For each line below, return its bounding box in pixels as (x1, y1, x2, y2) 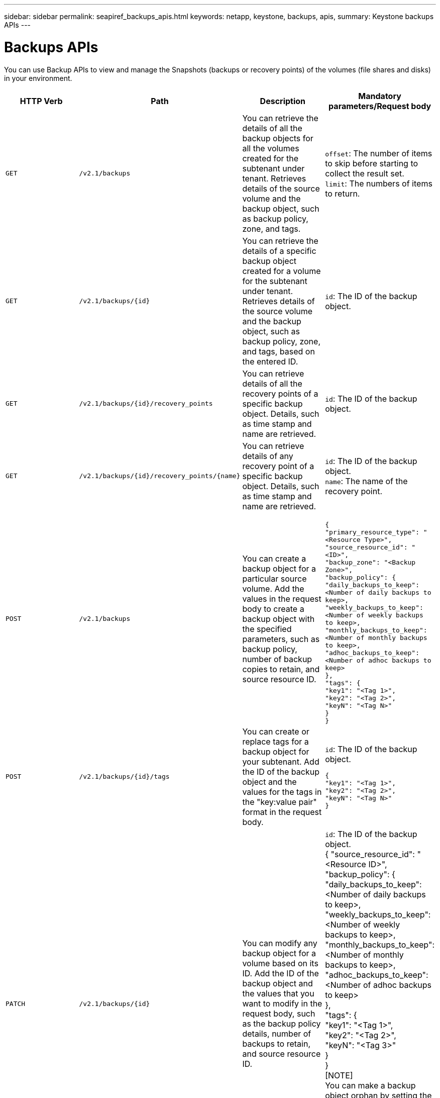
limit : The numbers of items (325, 178, 432, 189)
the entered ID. (242, 356, 298, 367)
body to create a (242, 603, 304, 614)
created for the (242, 153, 299, 163)
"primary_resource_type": (325, 528, 420, 536)
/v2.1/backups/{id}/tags (79, 773, 170, 780)
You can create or (242, 726, 309, 737)
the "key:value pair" (242, 796, 317, 807)
